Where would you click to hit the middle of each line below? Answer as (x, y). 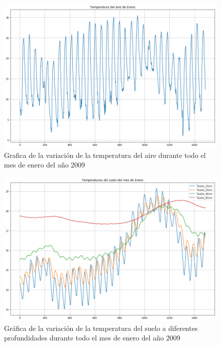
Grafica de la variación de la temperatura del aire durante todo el (105, 155)
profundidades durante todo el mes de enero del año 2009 (92, 338)
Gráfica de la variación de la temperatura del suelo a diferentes (101, 328)
